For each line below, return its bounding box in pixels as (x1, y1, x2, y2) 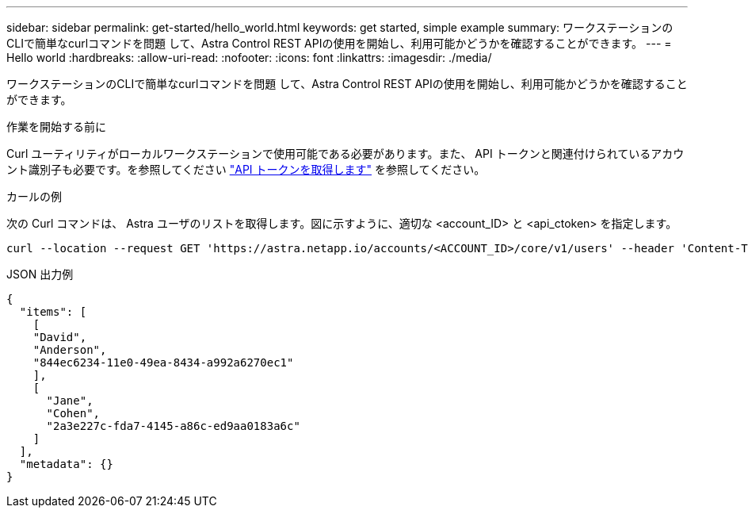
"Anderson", (32, 343, 107, 356)
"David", (32, 331, 87, 343)
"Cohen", (46, 407, 101, 420)
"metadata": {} (19, 458, 113, 470)
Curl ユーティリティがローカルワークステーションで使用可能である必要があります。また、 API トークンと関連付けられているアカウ (6, 147, 685, 160)
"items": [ (19, 305, 87, 318)
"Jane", (46, 394, 93, 407)
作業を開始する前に (6, 120, 106, 133)
